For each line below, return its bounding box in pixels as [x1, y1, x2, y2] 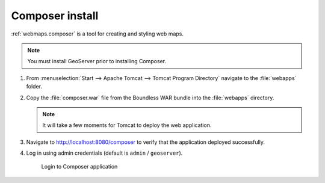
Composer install [11, 9, 99, 22]
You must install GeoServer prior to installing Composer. [27, 58, 167, 65]
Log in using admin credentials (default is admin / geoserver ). [26, 149, 183, 157]
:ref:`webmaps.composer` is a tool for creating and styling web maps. [11, 30, 184, 37]
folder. [26, 83, 42, 90]
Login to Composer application [41, 163, 118, 170]
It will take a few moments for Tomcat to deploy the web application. [42, 122, 212, 129]
